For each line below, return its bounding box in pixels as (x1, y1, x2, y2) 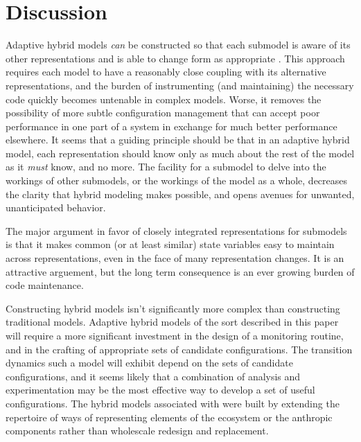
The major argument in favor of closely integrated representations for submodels (6, 223, 347, 238)
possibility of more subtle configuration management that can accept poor (6, 105, 320, 120)
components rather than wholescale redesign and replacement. (6, 423, 269, 438)
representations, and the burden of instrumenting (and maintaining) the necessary (6, 78, 354, 92)
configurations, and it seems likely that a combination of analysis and (6, 369, 301, 383)
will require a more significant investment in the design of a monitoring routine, (6, 328, 344, 342)
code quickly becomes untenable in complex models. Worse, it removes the (6, 91, 322, 106)
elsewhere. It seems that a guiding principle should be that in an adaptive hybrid (6, 132, 350, 147)
